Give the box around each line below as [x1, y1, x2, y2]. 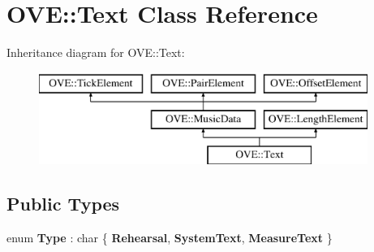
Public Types [6, 191, 120, 216]
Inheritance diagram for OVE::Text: [6, 44, 185, 61]
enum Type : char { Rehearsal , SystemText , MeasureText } [6, 228, 333, 245]
